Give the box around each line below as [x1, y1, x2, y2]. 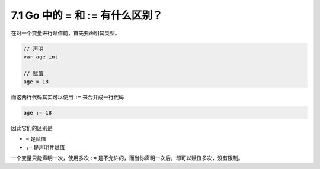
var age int [23, 53, 59, 60]
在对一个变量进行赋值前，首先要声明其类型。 [11, 30, 120, 37]
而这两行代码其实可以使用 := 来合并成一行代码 [11, 93, 124, 100]
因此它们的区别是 [11, 125, 53, 132]
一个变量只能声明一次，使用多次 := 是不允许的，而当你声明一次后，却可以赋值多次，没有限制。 [11, 154, 244, 162]
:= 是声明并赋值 [25, 144, 65, 151]
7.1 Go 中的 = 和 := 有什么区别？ [11, 9, 163, 22]
